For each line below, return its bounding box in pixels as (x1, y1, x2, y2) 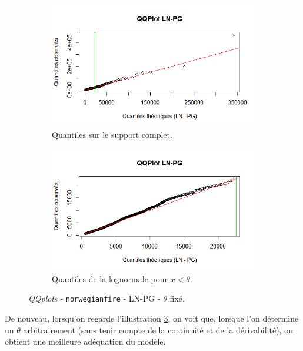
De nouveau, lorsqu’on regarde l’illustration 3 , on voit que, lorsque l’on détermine (5, 312, 299, 324)
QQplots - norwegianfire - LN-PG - (28, 292, 161, 304)
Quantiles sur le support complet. (52, 128, 172, 141)
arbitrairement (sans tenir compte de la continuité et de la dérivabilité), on (23, 323, 293, 336)
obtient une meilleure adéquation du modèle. (5, 335, 166, 347)
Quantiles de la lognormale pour (52, 272, 168, 284)
